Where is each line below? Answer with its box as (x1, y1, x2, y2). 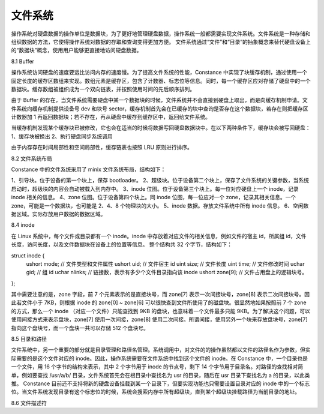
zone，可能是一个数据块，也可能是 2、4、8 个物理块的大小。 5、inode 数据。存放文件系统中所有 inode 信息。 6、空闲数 (11, 202, 309, 209)
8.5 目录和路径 (11, 335, 47, 343)
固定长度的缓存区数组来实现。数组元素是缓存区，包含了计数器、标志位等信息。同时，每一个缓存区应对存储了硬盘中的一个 (11, 77, 311, 84)
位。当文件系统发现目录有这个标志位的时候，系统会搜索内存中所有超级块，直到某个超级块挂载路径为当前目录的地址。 (11, 388, 300, 395)
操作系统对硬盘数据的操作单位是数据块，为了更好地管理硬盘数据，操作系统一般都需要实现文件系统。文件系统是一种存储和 (11, 30, 311, 37)
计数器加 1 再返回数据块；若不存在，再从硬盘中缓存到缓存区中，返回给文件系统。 (11, 113, 211, 121)
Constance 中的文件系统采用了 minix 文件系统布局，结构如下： (11, 166, 166, 173)
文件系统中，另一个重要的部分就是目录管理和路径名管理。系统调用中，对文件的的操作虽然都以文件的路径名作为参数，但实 (11, 346, 311, 353)
